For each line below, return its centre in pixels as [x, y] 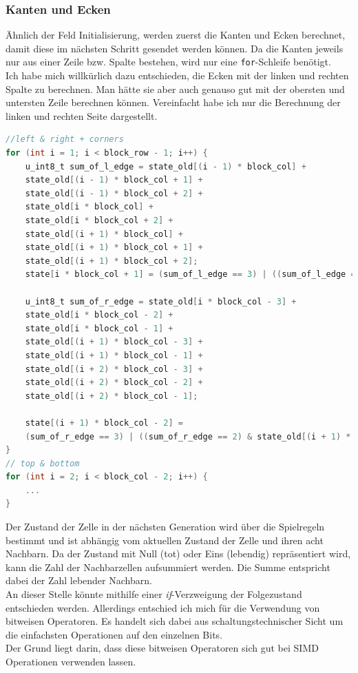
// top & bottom [43, 463]
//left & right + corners [65, 139]
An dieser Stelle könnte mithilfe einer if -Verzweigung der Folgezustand [154, 594]
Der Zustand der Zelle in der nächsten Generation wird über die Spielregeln [165, 527]
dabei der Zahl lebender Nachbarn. [79, 580]
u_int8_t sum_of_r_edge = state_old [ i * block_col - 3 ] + [161, 301]
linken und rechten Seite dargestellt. [82, 115]
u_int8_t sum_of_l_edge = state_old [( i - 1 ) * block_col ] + [166, 166]
